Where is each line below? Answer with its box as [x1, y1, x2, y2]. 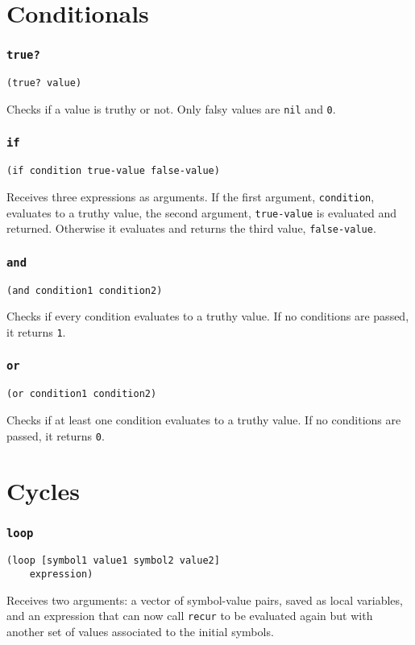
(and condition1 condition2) [6, 284, 163, 296]
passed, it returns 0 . [6, 427, 105, 444]
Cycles [6, 474, 80, 507]
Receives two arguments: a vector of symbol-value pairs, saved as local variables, [6, 591, 403, 608]
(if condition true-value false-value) [6, 165, 220, 177]
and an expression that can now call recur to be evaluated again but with [6, 607, 373, 624]
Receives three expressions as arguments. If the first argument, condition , [6, 188, 375, 205]
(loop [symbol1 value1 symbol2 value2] [6, 555, 220, 567]
